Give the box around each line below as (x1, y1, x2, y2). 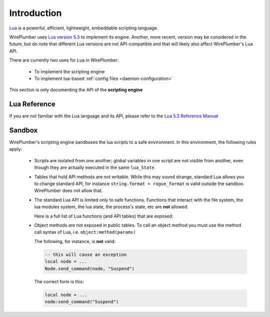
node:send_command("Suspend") (44, 299, 119, 305)
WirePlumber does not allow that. (34, 188, 103, 194)
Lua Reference (9, 100, 56, 108)
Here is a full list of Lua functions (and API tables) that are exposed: (34, 213, 173, 219)
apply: (9, 146, 22, 152)
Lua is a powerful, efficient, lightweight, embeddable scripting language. (9, 25, 158, 31)
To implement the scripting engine (34, 68, 105, 74)
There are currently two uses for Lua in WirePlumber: (9, 57, 119, 63)
